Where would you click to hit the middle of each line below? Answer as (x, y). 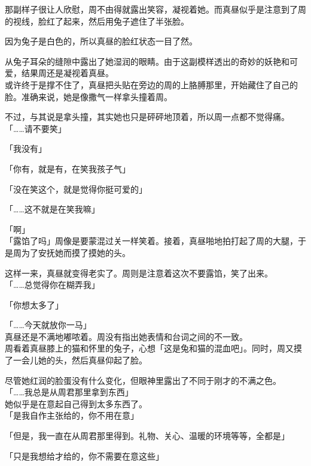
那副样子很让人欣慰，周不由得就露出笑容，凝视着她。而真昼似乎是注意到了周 (155, 9)
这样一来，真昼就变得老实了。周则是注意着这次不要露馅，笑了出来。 (139, 273)
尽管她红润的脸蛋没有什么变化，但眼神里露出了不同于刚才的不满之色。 (143, 380)
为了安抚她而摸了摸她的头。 (76, 252)
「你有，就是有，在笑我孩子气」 (68, 168)
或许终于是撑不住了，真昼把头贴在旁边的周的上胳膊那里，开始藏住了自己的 (151, 84)
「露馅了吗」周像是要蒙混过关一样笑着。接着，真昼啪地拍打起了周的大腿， (151, 241)
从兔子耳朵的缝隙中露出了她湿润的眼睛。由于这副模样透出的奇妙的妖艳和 (147, 61)
